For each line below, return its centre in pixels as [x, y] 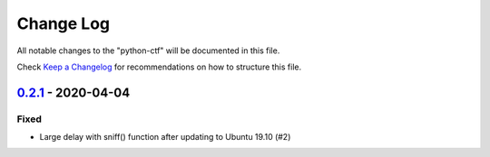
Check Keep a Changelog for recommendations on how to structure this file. [159, 67]
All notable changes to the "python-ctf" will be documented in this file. [148, 51]
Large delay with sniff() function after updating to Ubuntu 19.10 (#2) [165, 137]
